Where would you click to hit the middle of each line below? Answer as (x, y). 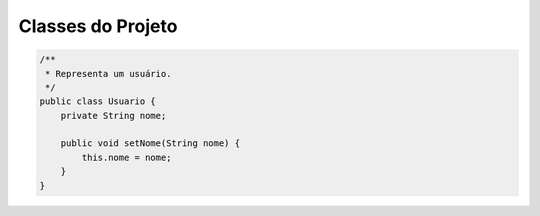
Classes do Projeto (98, 26)
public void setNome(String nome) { (150, 143)
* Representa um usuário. (108, 73)
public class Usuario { (98, 101)
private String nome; (113, 115)
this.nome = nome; (126, 157)
